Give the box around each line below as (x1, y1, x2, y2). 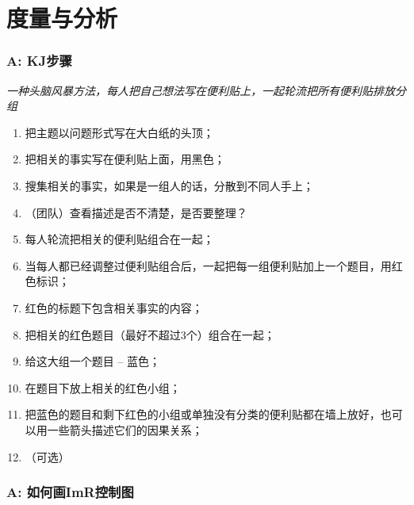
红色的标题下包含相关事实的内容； (25, 299, 203, 316)
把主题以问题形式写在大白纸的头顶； (25, 124, 214, 140)
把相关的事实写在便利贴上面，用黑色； (25, 151, 225, 167)
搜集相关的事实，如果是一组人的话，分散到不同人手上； (25, 177, 314, 193)
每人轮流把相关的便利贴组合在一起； (25, 231, 214, 247)
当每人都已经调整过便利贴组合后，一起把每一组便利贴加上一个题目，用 (25, 257, 392, 274)
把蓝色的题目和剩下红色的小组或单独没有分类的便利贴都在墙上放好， (25, 406, 381, 423)
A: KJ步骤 (6, 51, 72, 71)
